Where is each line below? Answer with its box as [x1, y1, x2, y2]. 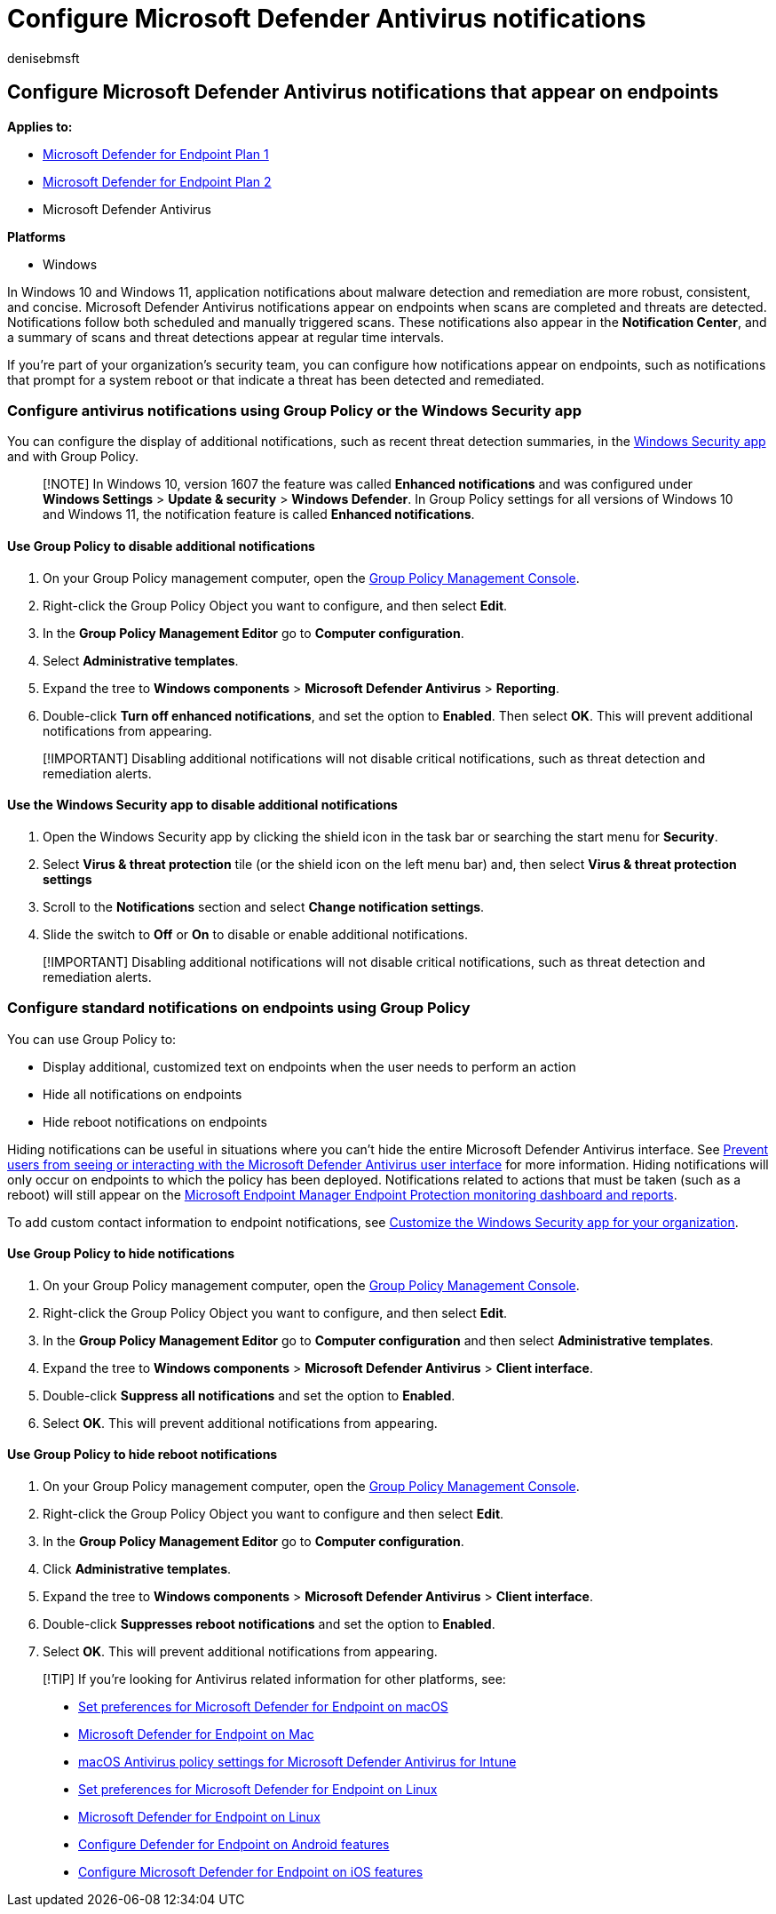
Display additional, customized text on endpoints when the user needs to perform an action [43, 1058, 576, 1074]
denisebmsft [7, 50, 80, 66]
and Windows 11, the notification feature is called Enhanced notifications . [43, 506, 475, 522]
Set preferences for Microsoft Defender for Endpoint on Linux [78, 1781, 438, 1797]
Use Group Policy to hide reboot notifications [7, 1447, 278, 1463]
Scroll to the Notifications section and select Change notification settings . [43, 898, 485, 914]
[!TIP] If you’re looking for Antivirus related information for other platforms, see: [43, 1671, 506, 1687]
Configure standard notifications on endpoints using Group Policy [7, 999, 471, 1017]
